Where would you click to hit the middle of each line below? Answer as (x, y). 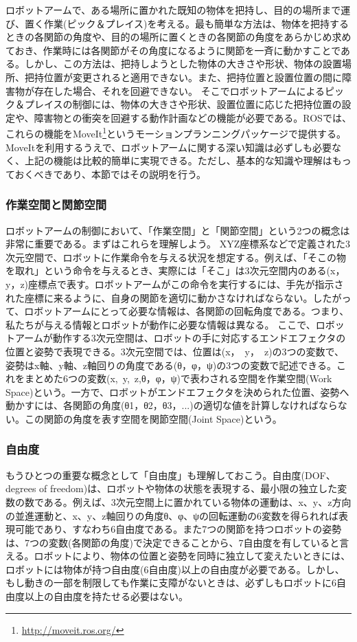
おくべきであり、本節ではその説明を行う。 (111, 174)
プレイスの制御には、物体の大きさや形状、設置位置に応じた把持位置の (183, 104)
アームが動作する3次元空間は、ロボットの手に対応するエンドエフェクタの (180, 338)
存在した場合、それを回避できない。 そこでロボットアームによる (179, 90)
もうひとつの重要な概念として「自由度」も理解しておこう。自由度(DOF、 (171, 475)
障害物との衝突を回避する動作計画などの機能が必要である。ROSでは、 (193, 117)
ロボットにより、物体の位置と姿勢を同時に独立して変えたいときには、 (192, 556)
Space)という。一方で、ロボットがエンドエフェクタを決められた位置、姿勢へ (177, 391)
